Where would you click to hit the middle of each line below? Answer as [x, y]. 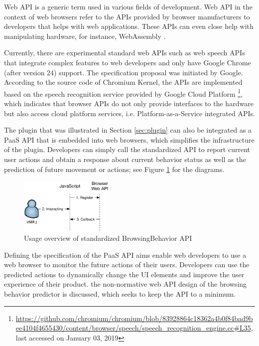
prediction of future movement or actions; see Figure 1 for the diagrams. [114, 169]
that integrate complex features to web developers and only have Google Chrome [128, 62]
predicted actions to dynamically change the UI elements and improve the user [124, 274]
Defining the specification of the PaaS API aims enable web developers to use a [125, 255]
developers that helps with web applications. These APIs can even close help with [129, 26]
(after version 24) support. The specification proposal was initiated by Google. [124, 72]
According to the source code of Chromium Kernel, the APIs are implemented [123, 82]
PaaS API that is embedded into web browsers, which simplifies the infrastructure [129, 139]
